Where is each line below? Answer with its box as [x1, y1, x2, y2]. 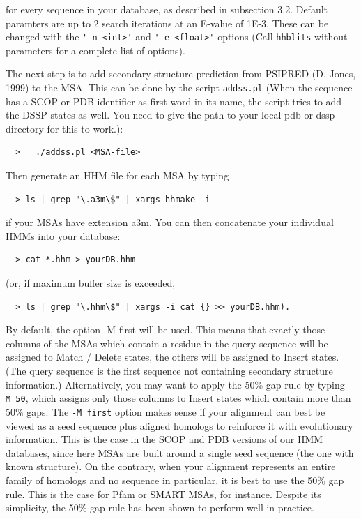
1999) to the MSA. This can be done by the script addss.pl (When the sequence [6, 80, 353, 95]
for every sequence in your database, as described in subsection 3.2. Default [6, 2, 328, 16]
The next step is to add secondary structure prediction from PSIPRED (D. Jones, [6, 66, 356, 81]
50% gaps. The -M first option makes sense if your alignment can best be [6, 404, 325, 419]
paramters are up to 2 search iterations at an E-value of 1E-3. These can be [6, 15, 329, 30]
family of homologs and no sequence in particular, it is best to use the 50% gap [6, 472, 344, 487]
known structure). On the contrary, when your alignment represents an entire [6, 459, 336, 474]
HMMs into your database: [6, 228, 121, 243]
